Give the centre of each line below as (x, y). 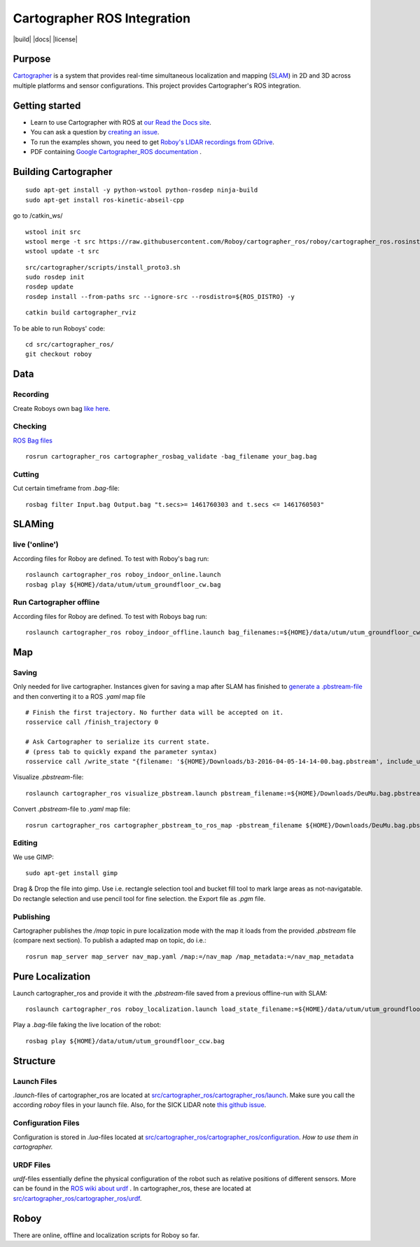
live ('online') (36, 545)
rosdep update (49, 287)
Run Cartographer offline (56, 602)
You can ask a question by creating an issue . (95, 132)
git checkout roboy (59, 354)
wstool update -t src (62, 251)
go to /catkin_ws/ (38, 216)
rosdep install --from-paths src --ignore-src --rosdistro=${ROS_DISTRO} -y (160, 297)
